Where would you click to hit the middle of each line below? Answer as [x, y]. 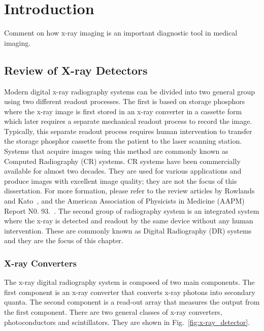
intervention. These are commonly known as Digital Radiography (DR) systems [128, 230]
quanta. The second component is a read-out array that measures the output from [132, 302]
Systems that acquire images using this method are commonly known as [116, 151]
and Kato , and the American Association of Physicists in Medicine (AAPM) [124, 201]
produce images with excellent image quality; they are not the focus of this [121, 180]
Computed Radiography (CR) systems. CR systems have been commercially [122, 161]
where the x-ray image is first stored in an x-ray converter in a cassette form [123, 111]
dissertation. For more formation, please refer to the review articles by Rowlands [129, 191]
